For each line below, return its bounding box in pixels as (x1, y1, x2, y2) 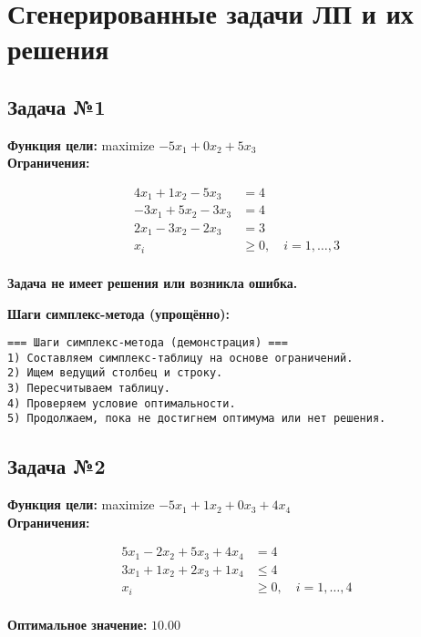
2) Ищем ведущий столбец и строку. (7, 366, 223, 380)
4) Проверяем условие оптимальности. (7, 396, 236, 410)
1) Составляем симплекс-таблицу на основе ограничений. (7, 351, 354, 365)
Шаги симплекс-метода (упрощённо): (7, 303, 230, 323)
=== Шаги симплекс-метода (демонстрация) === (7, 336, 288, 350)
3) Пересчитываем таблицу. (7, 382, 170, 396)
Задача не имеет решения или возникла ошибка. (7, 272, 298, 292)
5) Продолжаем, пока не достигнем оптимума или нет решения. (7, 412, 386, 426)
